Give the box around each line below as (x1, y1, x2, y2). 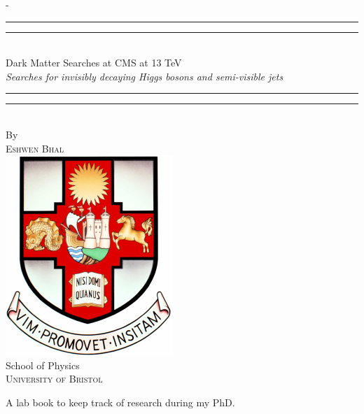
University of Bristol (6, 371, 103, 386)
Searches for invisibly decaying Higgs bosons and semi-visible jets (6, 69, 283, 83)
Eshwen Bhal (6, 141, 64, 155)
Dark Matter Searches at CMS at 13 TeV (6, 55, 182, 70)
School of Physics (6, 357, 80, 372)
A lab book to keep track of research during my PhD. (6, 394, 235, 409)
